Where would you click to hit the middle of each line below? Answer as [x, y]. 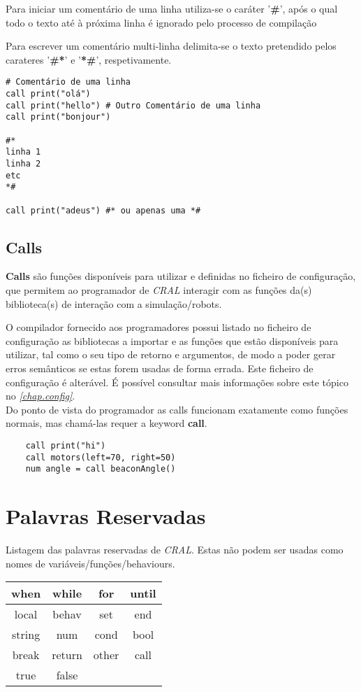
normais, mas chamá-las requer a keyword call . [106, 423]
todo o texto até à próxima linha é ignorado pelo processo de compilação [161, 22]
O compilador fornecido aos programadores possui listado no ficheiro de [159, 327]
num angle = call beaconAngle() [101, 469]
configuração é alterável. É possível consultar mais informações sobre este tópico [177, 382]
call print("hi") [66, 445]
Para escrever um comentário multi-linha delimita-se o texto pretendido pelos [171, 46]
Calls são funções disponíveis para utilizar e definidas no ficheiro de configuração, [181, 276]
